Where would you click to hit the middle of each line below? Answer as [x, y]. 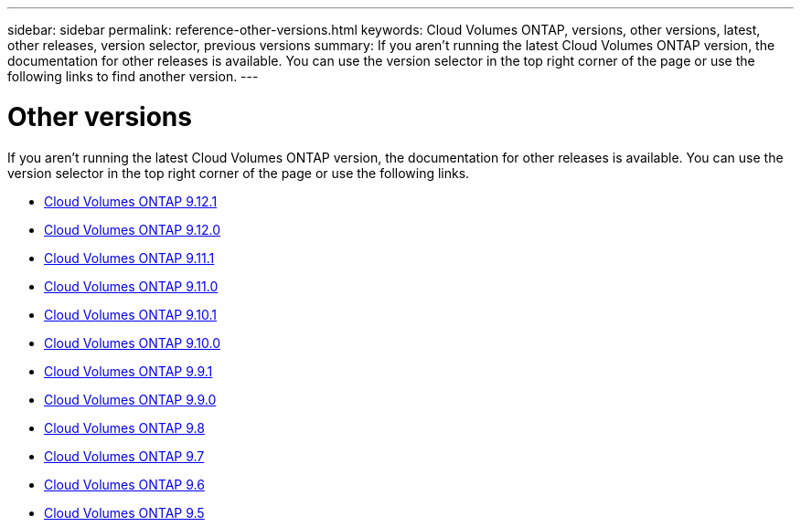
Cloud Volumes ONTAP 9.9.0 [130, 399]
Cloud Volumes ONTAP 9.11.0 [131, 286]
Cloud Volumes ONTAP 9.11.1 [129, 258]
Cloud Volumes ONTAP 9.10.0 [133, 343]
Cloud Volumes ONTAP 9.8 [124, 427]
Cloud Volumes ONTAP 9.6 [124, 484]
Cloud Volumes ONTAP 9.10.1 [131, 314]
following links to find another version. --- [133, 76]
